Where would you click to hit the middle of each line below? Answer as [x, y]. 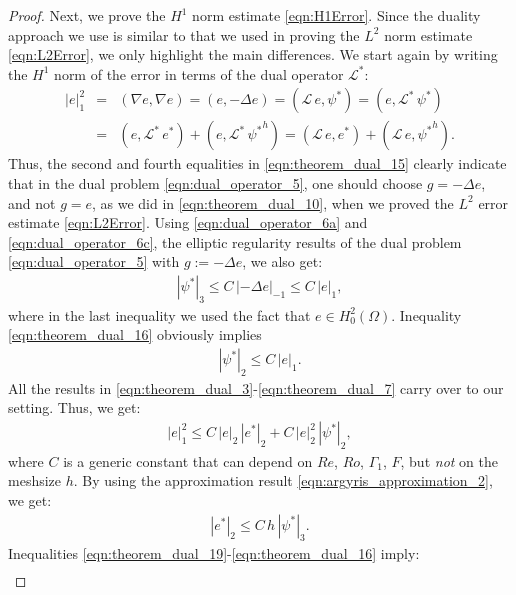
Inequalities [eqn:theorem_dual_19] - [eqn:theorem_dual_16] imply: [214, 553]
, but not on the [449, 460]
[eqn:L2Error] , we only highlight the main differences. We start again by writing [253, 54]
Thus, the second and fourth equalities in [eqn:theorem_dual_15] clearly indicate [257, 163]
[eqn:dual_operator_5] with [94, 261]
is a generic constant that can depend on [188, 460]
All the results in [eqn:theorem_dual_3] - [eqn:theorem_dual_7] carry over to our [256, 387]
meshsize [35, 480]
